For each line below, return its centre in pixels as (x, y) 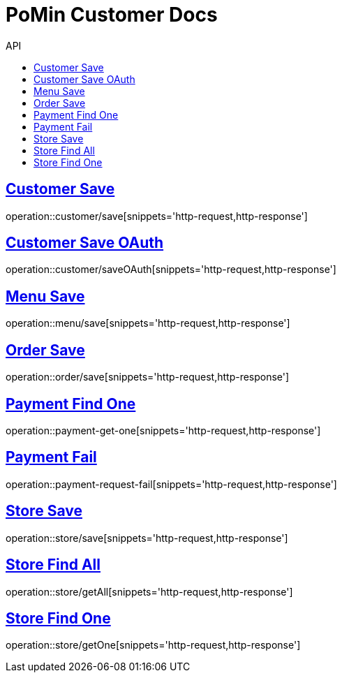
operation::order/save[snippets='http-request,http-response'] (148, 377)
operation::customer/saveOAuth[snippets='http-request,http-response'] (171, 270)
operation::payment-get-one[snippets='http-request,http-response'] (163, 430)
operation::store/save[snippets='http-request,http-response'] (147, 538)
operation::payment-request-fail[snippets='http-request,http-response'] (171, 484)
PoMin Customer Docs (112, 15)
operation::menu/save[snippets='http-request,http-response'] (148, 323)
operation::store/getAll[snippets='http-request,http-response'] (149, 591)
